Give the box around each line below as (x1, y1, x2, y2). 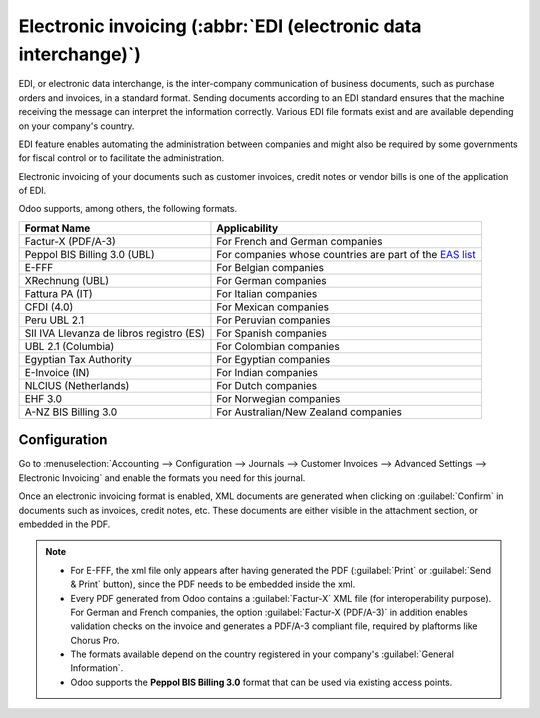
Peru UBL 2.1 (24, 313, 85, 327)
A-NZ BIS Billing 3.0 (24, 405, 118, 419)
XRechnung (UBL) (24, 273, 110, 287)
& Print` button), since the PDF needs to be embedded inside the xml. (70, 578, 356, 590)
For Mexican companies (216, 300, 330, 314)
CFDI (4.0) (24, 300, 74, 314)
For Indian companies (216, 365, 319, 379)
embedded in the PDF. (18, 518, 111, 530)
